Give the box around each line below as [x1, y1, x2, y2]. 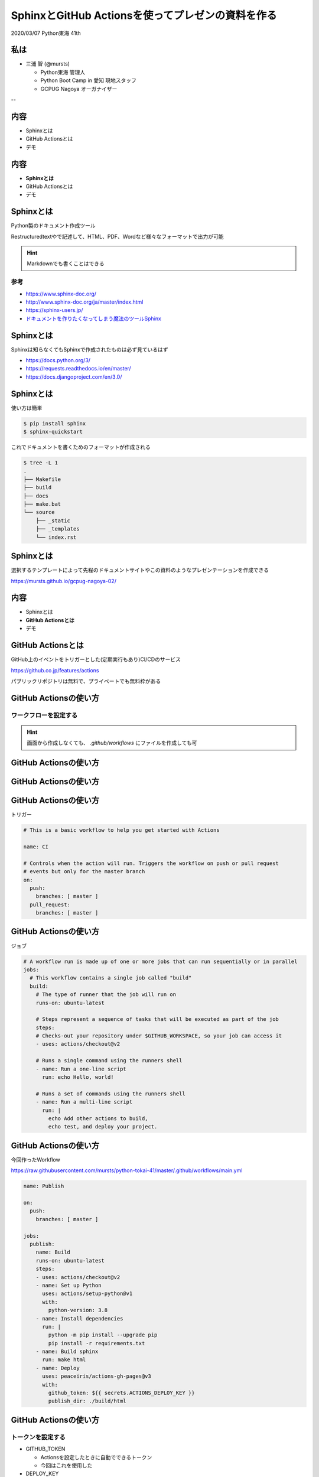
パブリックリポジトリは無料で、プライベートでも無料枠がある [11, 677, 161, 685]
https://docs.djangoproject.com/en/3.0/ [25, 373, 122, 380]
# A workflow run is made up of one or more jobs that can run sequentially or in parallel [23, 958, 298, 965]
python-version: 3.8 [48, 1307, 108, 1314]
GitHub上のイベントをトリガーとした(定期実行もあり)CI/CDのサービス [11, 656, 181, 663]
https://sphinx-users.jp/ [25, 307, 83, 314]
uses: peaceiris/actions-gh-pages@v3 [42, 1373, 152, 1380]
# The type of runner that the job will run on [35, 991, 177, 998]
